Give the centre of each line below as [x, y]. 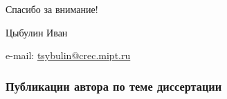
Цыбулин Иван [37, 32]
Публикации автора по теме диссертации [114, 86]
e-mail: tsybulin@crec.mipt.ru [68, 55]
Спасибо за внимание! [52, 9]
